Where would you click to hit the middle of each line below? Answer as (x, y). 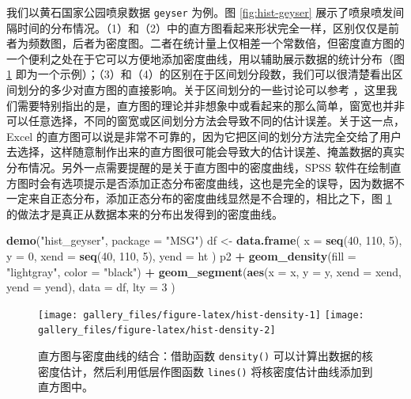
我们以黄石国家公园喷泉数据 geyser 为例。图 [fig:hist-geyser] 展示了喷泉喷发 (200, 12)
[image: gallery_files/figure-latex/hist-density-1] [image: (201, 315)
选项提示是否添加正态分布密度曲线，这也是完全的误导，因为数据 (227, 182)
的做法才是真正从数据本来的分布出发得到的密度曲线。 (145, 213)
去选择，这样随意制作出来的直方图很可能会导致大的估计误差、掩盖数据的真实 (205, 152)
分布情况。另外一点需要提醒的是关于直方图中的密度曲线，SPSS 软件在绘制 (198, 167)
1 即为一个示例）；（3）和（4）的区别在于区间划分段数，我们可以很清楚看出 (199, 74)
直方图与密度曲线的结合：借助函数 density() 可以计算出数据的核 (205, 356)
